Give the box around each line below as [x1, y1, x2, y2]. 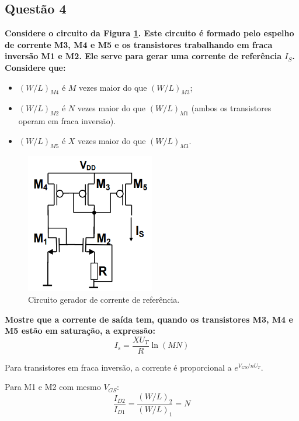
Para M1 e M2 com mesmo [5, 381, 101, 393]
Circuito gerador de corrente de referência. [28, 293, 180, 306]
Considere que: [5, 61, 66, 73]
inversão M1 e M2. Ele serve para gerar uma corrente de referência [5, 50, 281, 62]
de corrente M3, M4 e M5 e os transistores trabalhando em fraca [5, 38, 273, 50]
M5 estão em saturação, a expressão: [5, 324, 155, 337]
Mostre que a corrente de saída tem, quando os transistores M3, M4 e [5, 313, 293, 325]
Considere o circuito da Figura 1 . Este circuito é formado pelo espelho [5, 27, 294, 39]
